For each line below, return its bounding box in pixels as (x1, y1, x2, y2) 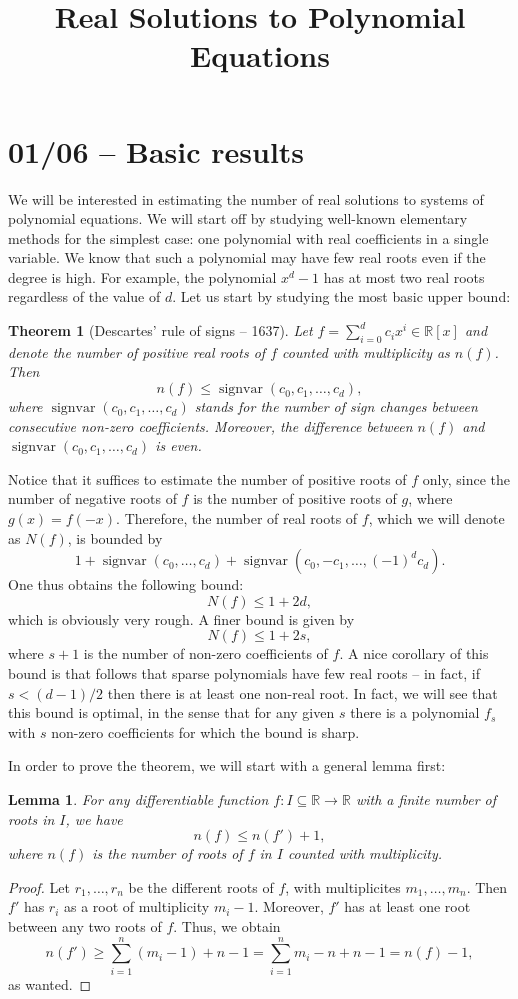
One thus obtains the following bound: (8, 574, 244, 595)
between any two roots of (8, 915, 162, 936)
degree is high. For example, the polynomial (8, 266, 277, 287)
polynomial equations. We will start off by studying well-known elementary (8, 208, 468, 229)
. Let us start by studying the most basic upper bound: (172, 286, 511, 307)
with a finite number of (355, 788, 497, 809)
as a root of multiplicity (64, 896, 210, 917)
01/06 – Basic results (8, 130, 305, 171)
